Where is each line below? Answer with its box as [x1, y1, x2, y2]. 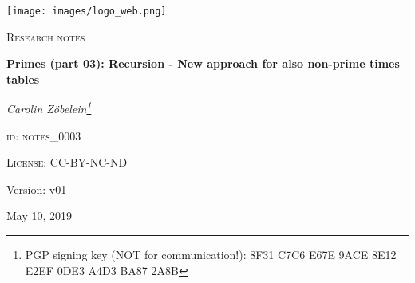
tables [6, 70, 40, 87]
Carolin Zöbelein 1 [6, 98, 92, 117]
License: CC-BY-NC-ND [6, 154, 128, 171]
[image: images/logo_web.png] [6, 6, 167, 17]
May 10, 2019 [6, 207, 73, 224]
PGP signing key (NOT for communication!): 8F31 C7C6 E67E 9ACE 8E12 [25, 246, 397, 263]
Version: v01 [6, 180, 67, 197]
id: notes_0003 [6, 127, 81, 143]
